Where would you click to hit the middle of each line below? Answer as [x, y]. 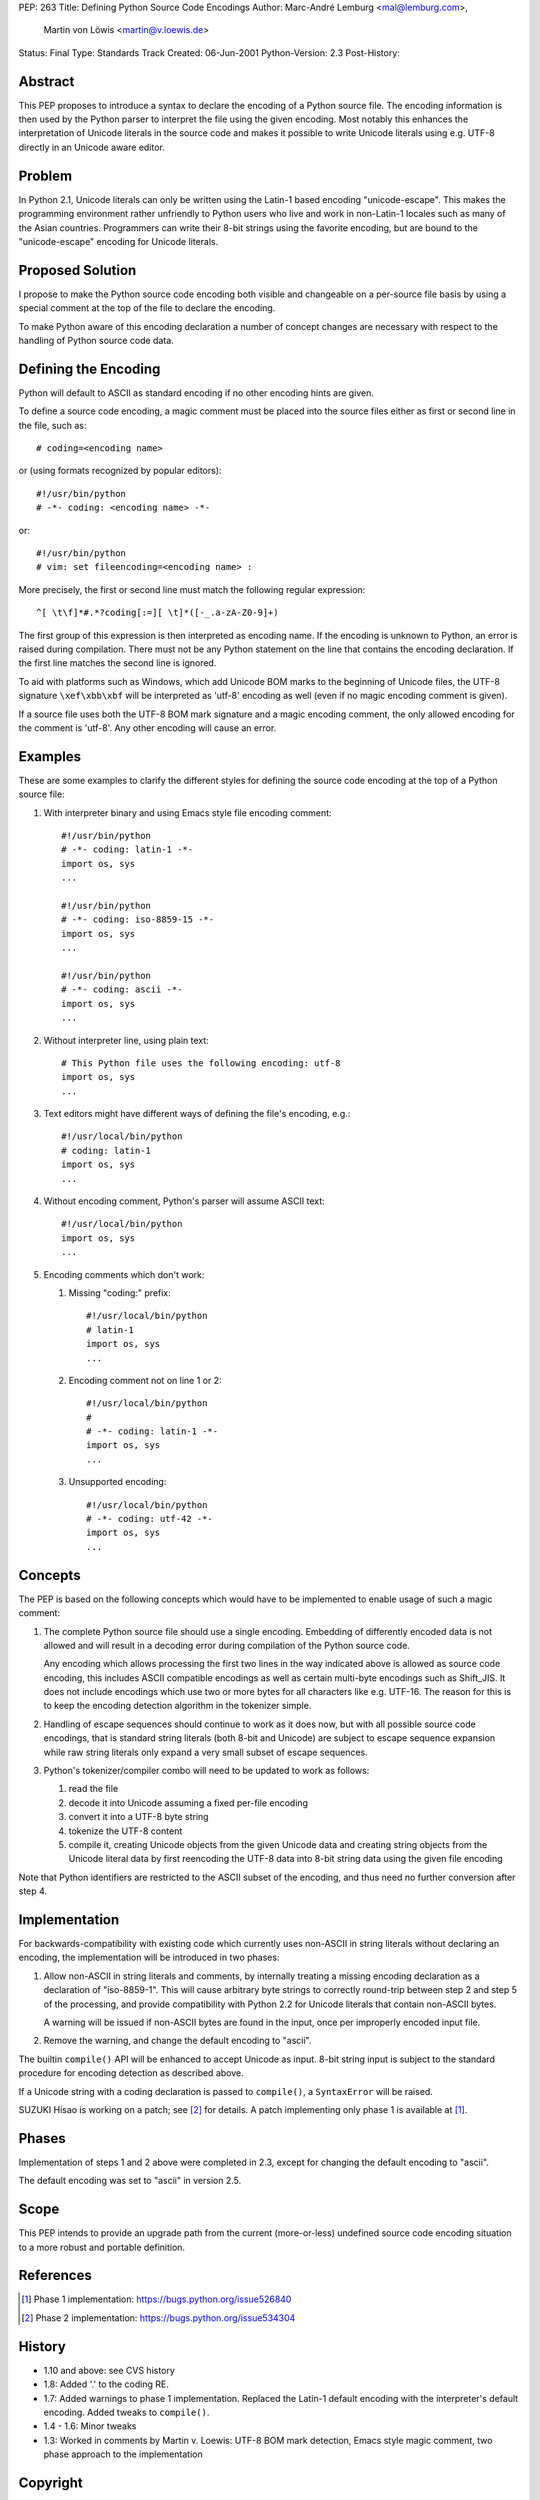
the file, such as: [52, 425]
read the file [93, 1789]
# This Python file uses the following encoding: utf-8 [201, 1063]
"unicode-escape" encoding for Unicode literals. [118, 241]
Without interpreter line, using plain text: [126, 1040]
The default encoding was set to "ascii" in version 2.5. [130, 2181]
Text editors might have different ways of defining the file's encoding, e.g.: [197, 1114]
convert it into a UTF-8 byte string [138, 1817]
